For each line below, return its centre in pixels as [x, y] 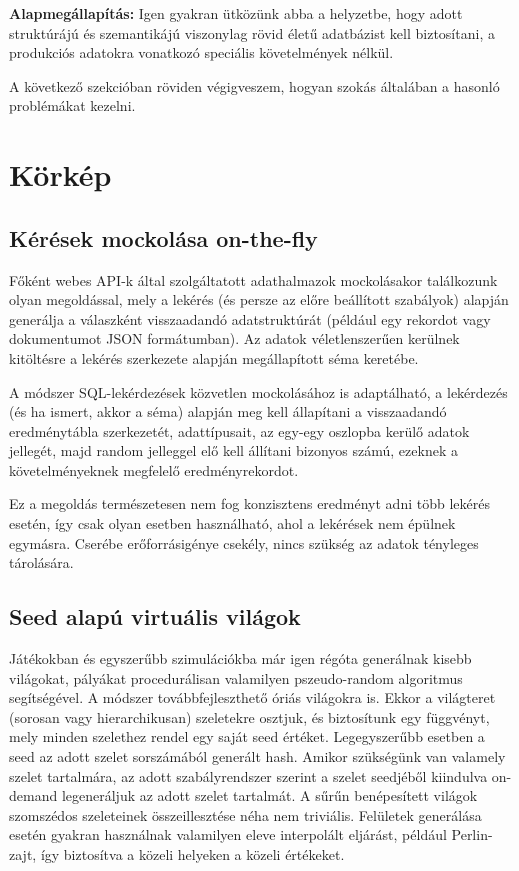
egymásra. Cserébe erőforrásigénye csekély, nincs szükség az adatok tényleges [244, 542]
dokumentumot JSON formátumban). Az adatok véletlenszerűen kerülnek [234, 338]
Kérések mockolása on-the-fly [163, 237]
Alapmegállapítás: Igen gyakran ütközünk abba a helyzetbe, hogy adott [236, 13]
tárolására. [41, 562]
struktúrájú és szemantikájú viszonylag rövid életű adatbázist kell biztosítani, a [252, 32]
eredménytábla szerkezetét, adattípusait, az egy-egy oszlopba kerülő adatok [239, 430]
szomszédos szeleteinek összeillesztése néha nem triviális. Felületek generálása [245, 814]
